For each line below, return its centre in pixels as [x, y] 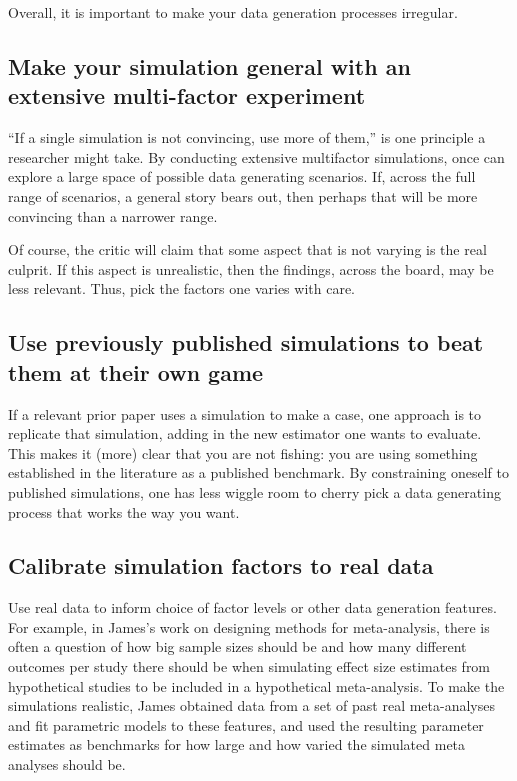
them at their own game [136, 371]
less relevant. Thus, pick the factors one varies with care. [181, 288]
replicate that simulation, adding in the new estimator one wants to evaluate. [245, 433]
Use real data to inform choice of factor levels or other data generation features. [252, 607]
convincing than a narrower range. [113, 215]
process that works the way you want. [124, 511]
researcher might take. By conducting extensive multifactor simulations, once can [256, 156]
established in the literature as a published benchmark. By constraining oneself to [258, 472]
